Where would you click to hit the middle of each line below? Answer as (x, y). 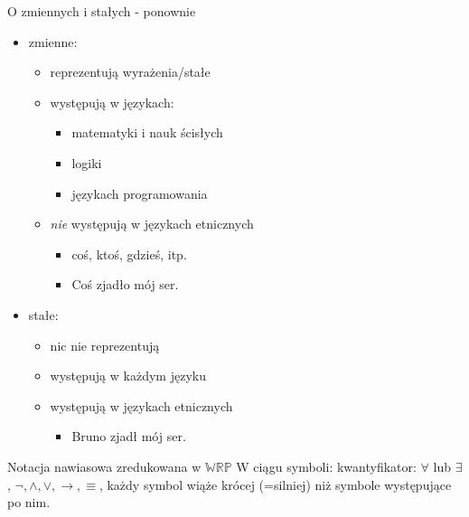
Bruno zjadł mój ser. (129, 436)
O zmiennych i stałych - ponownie (102, 11)
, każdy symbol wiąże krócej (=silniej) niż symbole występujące (275, 484)
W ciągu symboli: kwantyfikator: (326, 466)
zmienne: (53, 41)
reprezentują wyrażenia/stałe (130, 72)
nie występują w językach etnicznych (152, 224)
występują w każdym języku (128, 376)
